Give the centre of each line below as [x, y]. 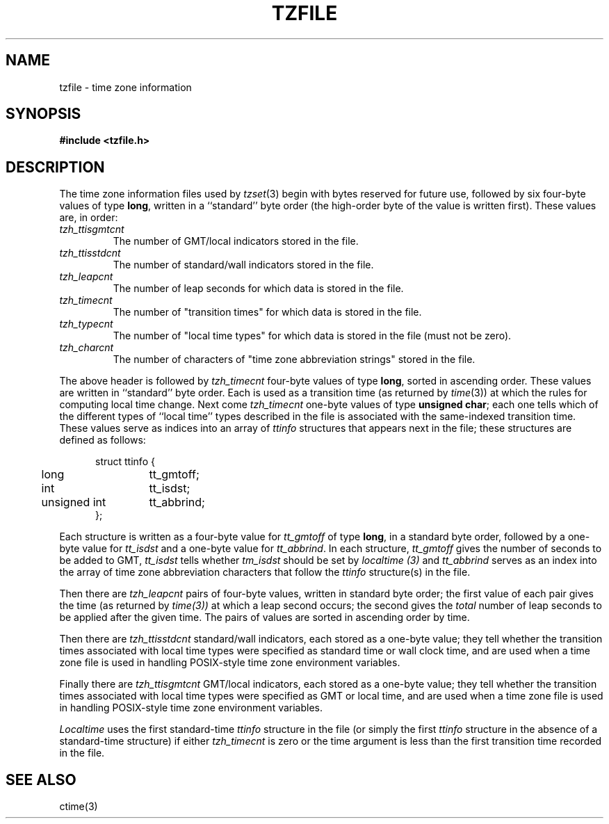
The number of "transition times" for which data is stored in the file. [267, 312]
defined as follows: [103, 440]
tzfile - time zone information [125, 87]
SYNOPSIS [43, 114]
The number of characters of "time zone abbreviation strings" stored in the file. [294, 360]
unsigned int [74, 502]
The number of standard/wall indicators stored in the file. [243, 265]
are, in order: [89, 218]
